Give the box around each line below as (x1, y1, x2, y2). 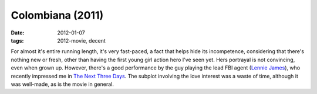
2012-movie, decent (57, 37, 106, 44)
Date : (11, 29, 25, 36)
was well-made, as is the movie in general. (11, 81, 114, 88)
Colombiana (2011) (11, 9, 104, 22)
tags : (11, 37, 24, 44)
